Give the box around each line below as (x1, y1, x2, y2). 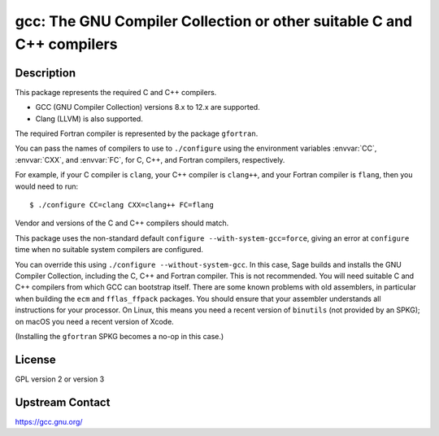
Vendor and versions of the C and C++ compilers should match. (15, 218, 229, 228)
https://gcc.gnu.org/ (15, 416, 83, 426)
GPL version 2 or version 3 (15, 374, 105, 384)
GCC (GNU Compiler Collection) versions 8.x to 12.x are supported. (35, 102, 260, 112)
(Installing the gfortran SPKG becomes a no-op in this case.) (15, 331, 224, 341)
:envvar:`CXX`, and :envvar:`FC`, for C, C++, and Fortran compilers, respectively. (15, 155, 285, 164)
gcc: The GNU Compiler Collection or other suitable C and (15, 12, 413, 30)
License (15, 352, 56, 366)
